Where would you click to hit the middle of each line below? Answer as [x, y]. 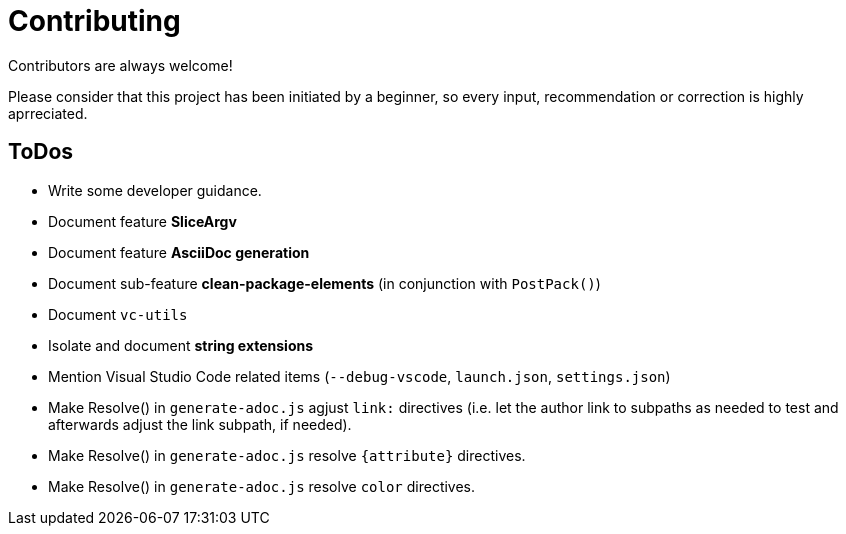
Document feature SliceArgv [142, 221]
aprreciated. [48, 113]
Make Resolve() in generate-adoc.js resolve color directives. [262, 486]
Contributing [94, 21]
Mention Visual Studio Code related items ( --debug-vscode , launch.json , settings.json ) [359, 376]
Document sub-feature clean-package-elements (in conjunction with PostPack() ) [324, 283]
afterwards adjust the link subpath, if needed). [200, 424]
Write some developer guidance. [155, 190]
